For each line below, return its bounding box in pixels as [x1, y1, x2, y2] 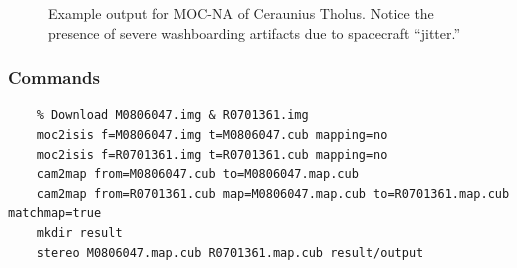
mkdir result [36, 225, 123, 240]
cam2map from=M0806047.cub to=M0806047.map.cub [36, 167, 359, 182]
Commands [8, 65, 100, 90]
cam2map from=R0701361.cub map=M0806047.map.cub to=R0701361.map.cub [36, 186, 510, 201]
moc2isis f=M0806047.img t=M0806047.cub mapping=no [36, 128, 388, 142]
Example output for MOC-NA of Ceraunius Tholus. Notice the [48, 3, 434, 23]
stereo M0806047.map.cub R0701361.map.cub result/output [36, 245, 424, 260]
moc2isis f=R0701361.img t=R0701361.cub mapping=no [36, 147, 388, 162]
